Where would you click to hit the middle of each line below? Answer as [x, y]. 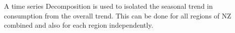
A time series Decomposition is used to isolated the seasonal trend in [109, 6]
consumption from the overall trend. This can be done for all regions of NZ [118, 15]
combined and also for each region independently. [79, 25]
